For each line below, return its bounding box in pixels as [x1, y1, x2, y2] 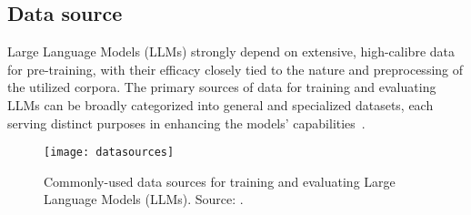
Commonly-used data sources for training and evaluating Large [44, 171, 396, 190]
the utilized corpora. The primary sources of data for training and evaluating [7, 77, 436, 97]
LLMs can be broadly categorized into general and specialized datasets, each [7, 95, 434, 114]
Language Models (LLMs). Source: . [44, 189, 244, 209]
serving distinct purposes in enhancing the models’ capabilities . [7, 113, 366, 132]
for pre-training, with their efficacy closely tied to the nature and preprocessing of [7, 59, 464, 78]
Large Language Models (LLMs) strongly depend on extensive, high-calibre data [7, 42, 455, 61]
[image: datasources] [44, 146, 175, 159]
